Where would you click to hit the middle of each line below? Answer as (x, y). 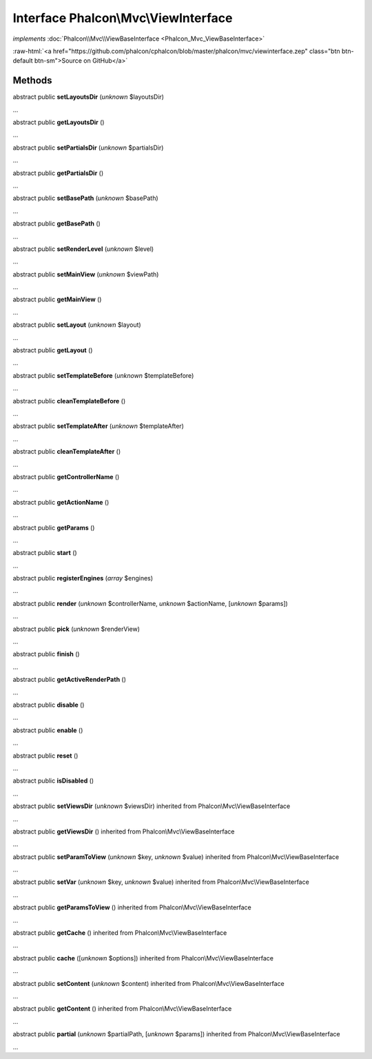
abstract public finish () (46, 654)
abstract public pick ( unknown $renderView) (76, 629)
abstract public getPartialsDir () (58, 173)
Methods (32, 80)
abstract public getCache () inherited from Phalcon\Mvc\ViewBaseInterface (120, 933)
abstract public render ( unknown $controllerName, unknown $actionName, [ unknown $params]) (151, 603)
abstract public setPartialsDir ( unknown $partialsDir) (88, 148)
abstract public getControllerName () (66, 476)
